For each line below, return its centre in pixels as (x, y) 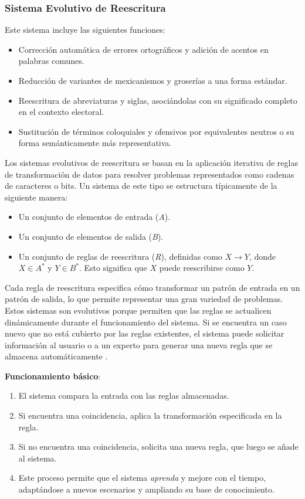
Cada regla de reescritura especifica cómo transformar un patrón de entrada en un (152, 287)
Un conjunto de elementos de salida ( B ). (91, 236)
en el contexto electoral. (61, 112)
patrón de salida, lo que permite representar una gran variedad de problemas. (144, 299)
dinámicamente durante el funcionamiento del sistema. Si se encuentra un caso (146, 322)
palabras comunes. (51, 61)
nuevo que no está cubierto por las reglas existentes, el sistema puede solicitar (145, 333)
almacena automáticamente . (56, 356)
